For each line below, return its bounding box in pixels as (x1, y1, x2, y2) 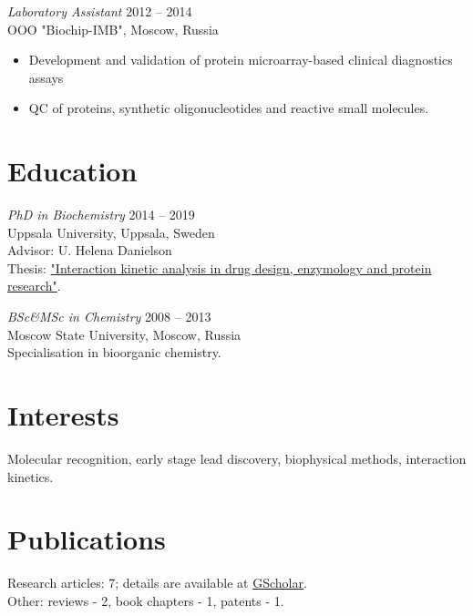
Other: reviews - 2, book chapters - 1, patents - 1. (7, 590, 284, 610)
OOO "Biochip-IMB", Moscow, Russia (7, 19, 219, 38)
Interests (7, 396, 119, 434)
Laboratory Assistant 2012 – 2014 (7, 2, 192, 20)
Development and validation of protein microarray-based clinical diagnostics (28, 50, 453, 69)
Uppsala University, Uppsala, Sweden (7, 222, 215, 241)
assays (28, 67, 64, 87)
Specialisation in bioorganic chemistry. (7, 343, 221, 362)
